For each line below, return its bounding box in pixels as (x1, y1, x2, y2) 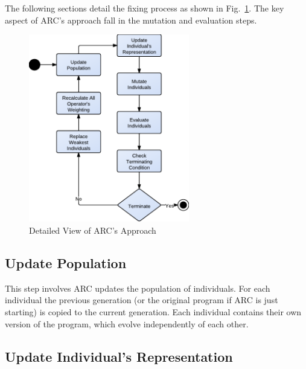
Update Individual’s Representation (5, 347, 233, 365)
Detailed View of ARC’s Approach (29, 224, 156, 237)
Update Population (5, 254, 127, 272)
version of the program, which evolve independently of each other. (5, 317, 249, 330)
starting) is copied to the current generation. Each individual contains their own (5, 306, 302, 318)
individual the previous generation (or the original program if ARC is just (5, 294, 278, 306)
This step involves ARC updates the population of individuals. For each (5, 281, 270, 294)
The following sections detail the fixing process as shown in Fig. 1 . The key (5, 2, 284, 14)
